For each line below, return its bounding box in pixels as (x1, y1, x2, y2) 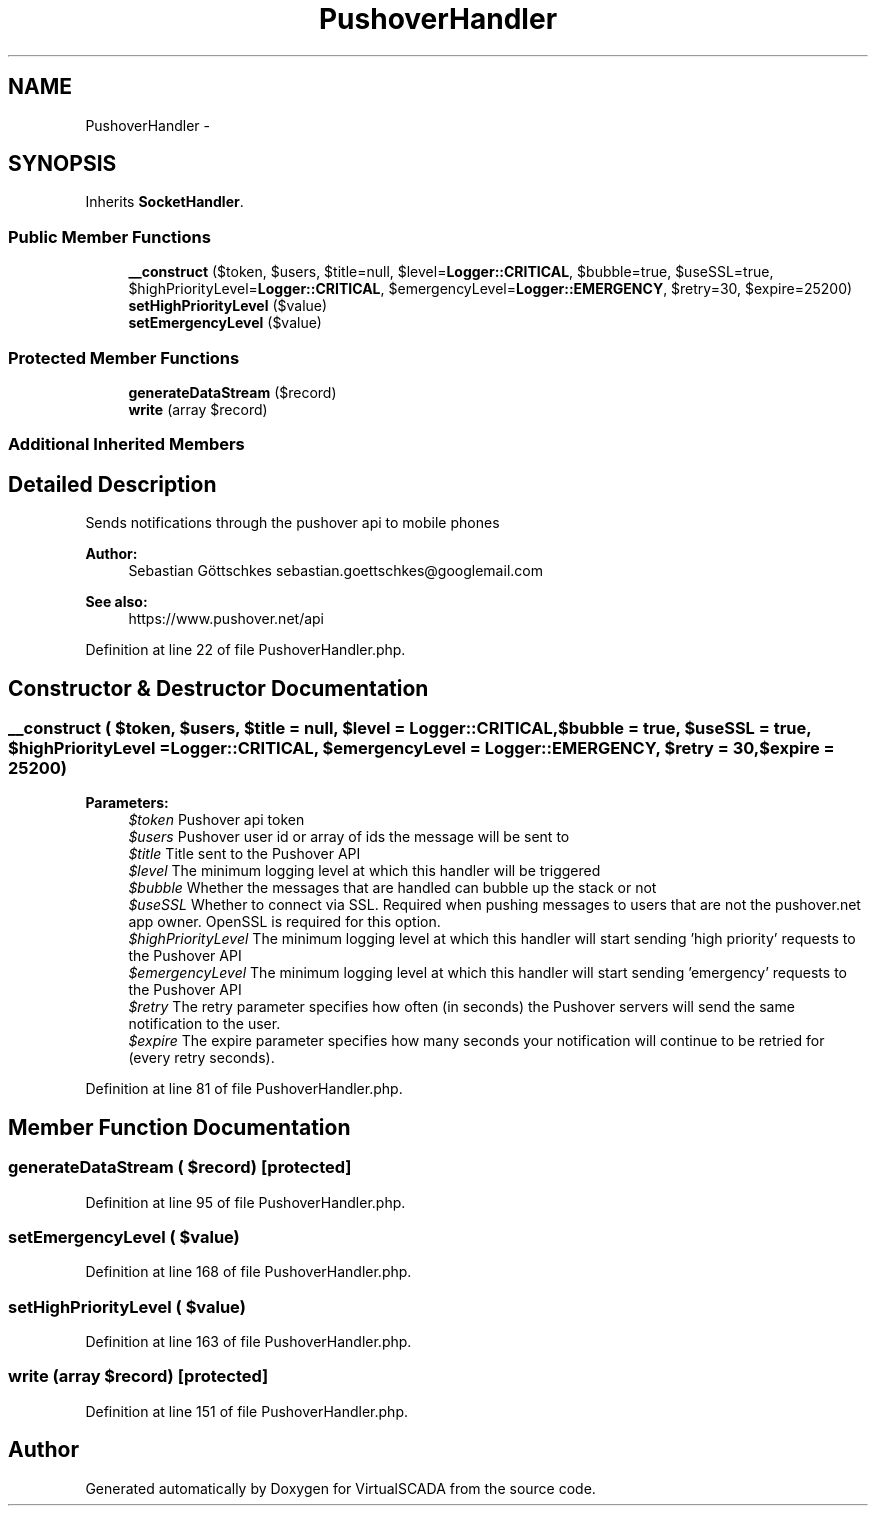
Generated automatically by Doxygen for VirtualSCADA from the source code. (85, 1479, 596, 1497)
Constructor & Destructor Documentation (8, 675, 429, 701)
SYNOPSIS (8, 151, 117, 177)
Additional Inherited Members (8, 434, 245, 455)
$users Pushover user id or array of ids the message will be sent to (128, 828, 570, 846)
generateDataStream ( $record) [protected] (8, 1157, 352, 1178)
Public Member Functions (8, 226, 211, 247)
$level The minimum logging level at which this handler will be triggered (128, 862, 601, 880)
